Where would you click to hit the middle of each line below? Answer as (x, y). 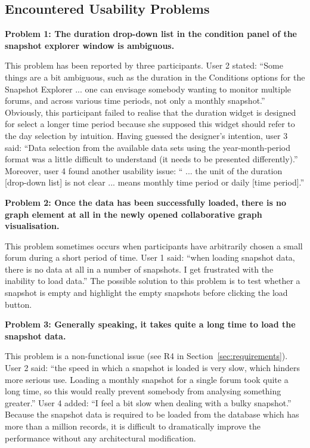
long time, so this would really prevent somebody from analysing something (143, 391)
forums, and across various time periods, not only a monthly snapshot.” (135, 101)
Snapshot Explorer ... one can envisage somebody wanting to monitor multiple (148, 89)
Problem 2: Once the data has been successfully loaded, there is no (146, 202)
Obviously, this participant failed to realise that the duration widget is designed (151, 112)
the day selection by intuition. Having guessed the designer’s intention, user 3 (146, 135)
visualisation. (32, 226)
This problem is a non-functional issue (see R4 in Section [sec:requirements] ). (146, 356)
